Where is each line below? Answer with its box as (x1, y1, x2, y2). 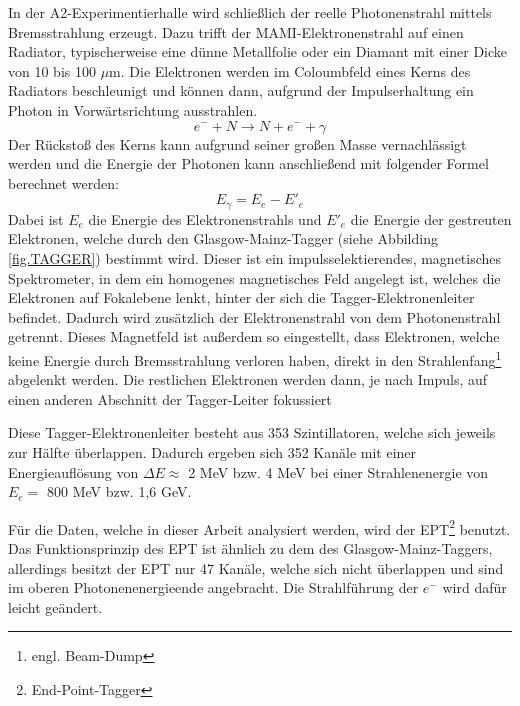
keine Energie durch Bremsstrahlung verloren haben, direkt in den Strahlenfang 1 (8, 346, 502, 370)
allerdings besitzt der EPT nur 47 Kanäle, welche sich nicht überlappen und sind (8, 557, 504, 578)
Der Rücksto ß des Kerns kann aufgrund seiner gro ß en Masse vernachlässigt (8, 133, 467, 154)
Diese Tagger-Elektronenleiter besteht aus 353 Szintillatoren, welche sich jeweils (8, 422, 496, 443)
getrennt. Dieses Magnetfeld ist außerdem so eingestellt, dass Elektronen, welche (8, 326, 500, 347)
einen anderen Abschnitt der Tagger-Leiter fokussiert (8, 388, 332, 409)
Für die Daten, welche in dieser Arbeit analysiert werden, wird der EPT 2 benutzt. (8, 515, 511, 539)
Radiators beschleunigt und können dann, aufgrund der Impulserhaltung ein (8, 80, 474, 101)
